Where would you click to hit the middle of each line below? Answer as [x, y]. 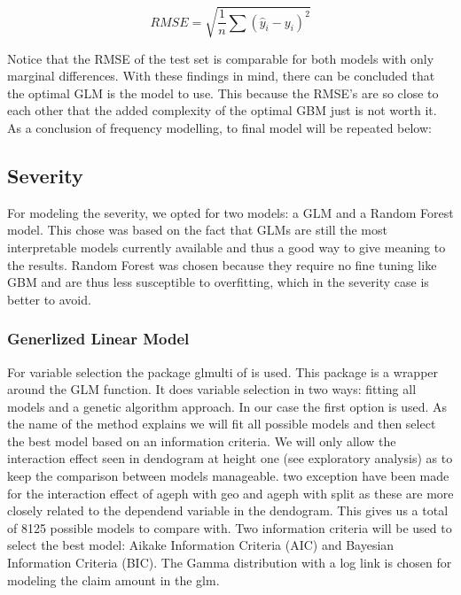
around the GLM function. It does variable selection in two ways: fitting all [212, 389]
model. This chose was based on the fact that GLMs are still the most [197, 230]
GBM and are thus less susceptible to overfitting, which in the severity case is [218, 282]
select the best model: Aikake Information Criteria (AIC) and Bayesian [201, 545]
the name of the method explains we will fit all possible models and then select [222, 424]
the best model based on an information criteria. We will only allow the [202, 440]
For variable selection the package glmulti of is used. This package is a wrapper [223, 371]
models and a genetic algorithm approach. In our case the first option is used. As [227, 406]
